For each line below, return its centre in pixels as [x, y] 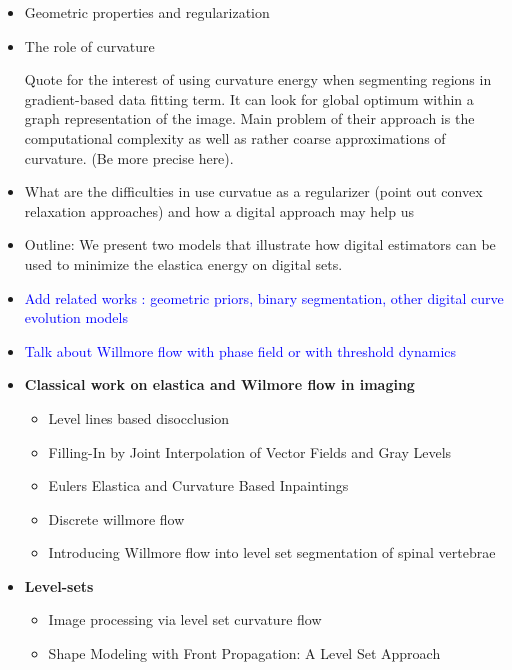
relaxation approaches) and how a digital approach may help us [219, 210]
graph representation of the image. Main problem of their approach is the [249, 118]
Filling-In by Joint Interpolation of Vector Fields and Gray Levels [250, 451]
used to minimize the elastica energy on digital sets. [183, 263]
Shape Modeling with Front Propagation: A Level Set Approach [244, 653]
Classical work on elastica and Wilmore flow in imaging [219, 384]
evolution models [76, 317]
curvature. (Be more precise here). [129, 157]
